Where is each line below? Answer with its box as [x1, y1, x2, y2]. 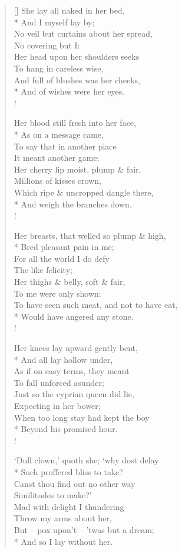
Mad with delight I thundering [14, 500, 124, 512]
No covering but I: [14, 38, 80, 51]
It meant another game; [14, 151, 100, 164]
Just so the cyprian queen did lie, [14, 388, 134, 400]
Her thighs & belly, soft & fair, [14, 275, 125, 288]
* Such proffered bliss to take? [14, 465, 123, 478]
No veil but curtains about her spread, [14, 27, 153, 40]
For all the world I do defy [14, 252, 110, 264]
